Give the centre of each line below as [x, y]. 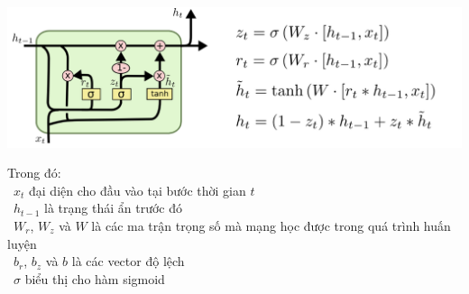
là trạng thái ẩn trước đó [113, 208]
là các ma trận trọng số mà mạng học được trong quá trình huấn [271, 225]
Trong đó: [34, 173]
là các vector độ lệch [128, 261]
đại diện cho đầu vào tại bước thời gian [138, 190]
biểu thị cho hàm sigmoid [95, 278]
